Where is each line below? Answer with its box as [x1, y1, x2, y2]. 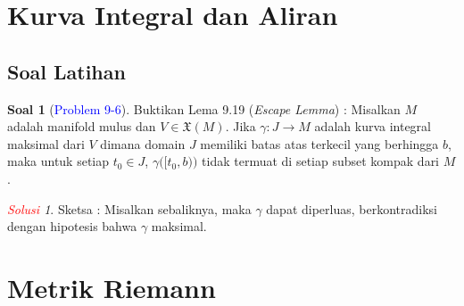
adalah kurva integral [314, 117, 431, 136]
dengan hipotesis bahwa [7, 217, 137, 236]
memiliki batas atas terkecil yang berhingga [200, 134, 439, 153]
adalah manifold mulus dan [7, 117, 156, 136]
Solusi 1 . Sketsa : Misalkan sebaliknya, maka [7, 199, 252, 218]
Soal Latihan [7, 57, 126, 85]
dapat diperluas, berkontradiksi [266, 199, 437, 218]
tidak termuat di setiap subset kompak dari [202, 152, 440, 170]
